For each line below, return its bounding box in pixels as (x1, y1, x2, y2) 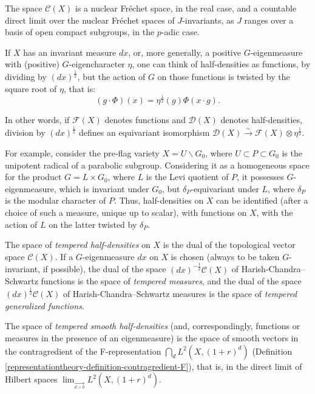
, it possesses (237, 170, 284, 183)
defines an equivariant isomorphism (78, 126, 210, 139)
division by (5, 126, 46, 139)
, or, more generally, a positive (128, 45, 241, 58)
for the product (5, 170, 62, 183)
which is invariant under (59, 182, 149, 195)
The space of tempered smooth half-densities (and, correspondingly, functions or (5, 319, 300, 332)
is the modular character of (5, 194, 106, 207)
